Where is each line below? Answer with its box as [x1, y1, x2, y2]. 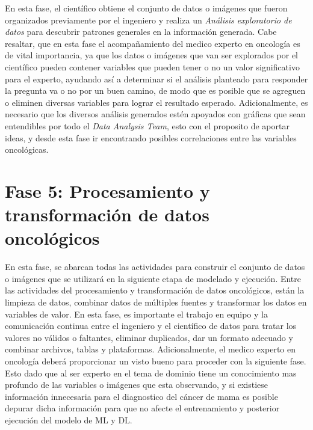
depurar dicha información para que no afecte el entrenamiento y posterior [5, 402, 280, 414]
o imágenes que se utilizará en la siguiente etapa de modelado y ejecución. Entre [5, 272, 302, 284]
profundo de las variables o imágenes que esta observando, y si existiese [5, 378, 268, 391]
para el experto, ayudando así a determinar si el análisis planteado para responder [5, 72, 308, 85]
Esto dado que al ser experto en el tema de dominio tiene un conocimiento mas [5, 366, 297, 379]
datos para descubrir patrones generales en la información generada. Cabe [5, 25, 277, 38]
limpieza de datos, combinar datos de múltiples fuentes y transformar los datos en [5, 296, 307, 308]
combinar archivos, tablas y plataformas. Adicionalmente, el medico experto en [5, 343, 296, 355]
